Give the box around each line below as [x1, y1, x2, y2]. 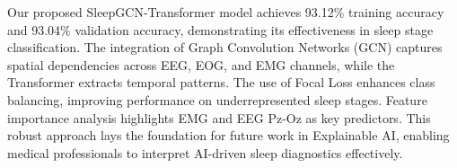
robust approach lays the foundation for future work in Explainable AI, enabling [7, 126, 450, 145]
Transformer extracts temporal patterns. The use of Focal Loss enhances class [7, 73, 435, 92]
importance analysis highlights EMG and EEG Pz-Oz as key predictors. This [7, 108, 431, 127]
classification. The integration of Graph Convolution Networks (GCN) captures [7, 38, 443, 57]
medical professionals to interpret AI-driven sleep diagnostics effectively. [7, 143, 403, 162]
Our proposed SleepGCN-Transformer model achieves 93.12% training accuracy [7, 3, 444, 21]
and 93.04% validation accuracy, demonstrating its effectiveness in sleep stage [7, 20, 434, 39]
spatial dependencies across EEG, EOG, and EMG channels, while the [7, 55, 395, 74]
